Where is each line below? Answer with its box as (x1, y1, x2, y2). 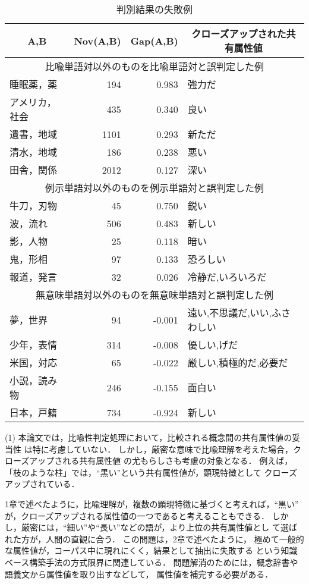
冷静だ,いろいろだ (187, 270, 267, 284)
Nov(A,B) (74, 33, 121, 48)
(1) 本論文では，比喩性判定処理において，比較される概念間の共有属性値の (5, 431, 292, 443)
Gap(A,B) (130, 33, 178, 48)
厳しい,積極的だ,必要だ (187, 356, 288, 369)
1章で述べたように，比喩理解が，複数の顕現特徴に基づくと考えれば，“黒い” (5, 497, 299, 510)
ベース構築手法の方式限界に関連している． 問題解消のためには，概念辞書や (5, 555, 298, 568)
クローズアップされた (191, 27, 286, 40)
